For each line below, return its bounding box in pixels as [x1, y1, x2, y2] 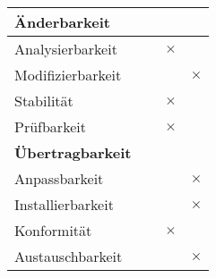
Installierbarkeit [14, 194, 114, 215]
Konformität [14, 220, 92, 240]
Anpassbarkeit [14, 168, 104, 189]
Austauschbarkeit [14, 246, 123, 266]
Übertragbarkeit [14, 142, 132, 163]
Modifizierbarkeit [14, 64, 122, 85]
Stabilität [14, 90, 73, 111]
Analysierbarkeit [14, 38, 117, 59]
